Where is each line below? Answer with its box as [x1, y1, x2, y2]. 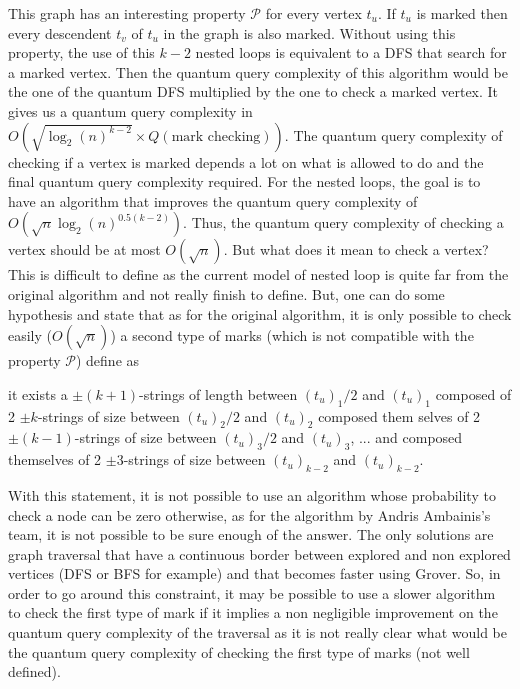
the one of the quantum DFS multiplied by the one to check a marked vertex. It [8, 81, 499, 102]
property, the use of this [8, 42, 155, 63]
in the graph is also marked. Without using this [163, 22, 456, 43]
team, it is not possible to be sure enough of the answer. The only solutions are [8, 524, 494, 545]
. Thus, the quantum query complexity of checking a [183, 212, 504, 233]
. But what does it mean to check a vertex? [223, 239, 489, 260]
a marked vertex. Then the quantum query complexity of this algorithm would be [8, 61, 508, 82]
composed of [435, 383, 512, 404]
